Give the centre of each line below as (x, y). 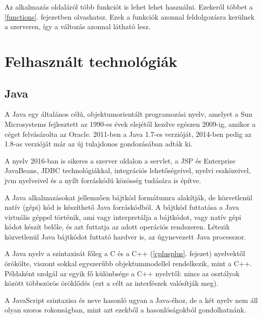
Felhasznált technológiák (91, 61)
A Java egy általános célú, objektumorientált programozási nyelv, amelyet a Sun (129, 114)
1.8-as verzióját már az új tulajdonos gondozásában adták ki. (99, 144)
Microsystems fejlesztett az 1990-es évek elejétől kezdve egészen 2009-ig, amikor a (130, 124)
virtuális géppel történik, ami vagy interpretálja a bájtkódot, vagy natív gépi (123, 217)
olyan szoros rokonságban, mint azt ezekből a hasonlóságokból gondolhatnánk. (125, 310)
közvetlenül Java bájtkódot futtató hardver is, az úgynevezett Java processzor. (125, 236)
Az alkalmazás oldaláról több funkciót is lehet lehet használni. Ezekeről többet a (129, 7)
